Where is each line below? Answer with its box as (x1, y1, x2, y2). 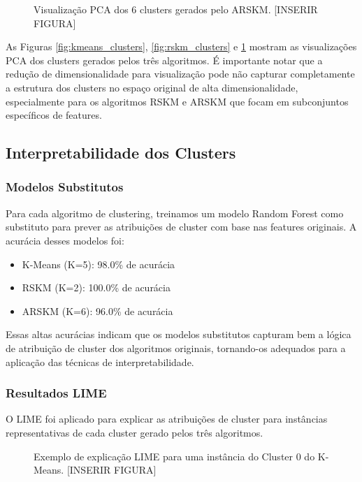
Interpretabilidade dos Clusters (6, 142, 236, 163)
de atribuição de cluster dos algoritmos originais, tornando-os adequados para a (6, 340, 346, 355)
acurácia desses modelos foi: (6, 233, 124, 247)
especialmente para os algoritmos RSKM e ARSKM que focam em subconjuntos (6, 94, 349, 108)
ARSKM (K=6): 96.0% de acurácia (22, 303, 173, 318)
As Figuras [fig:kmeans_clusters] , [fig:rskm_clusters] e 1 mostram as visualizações (6, 39, 357, 54)
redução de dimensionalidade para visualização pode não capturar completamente (6, 66, 355, 81)
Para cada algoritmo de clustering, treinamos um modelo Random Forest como (6, 205, 344, 220)
